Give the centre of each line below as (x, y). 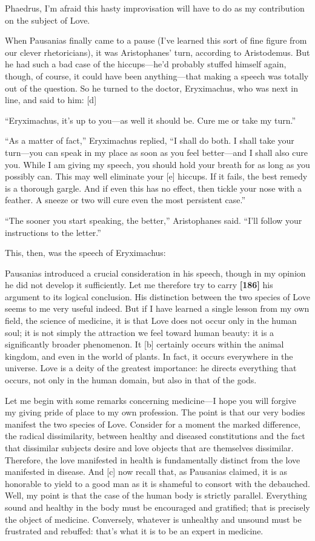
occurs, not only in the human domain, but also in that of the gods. (131, 380)
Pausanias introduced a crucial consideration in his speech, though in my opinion (155, 273)
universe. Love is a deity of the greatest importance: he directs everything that (151, 368)
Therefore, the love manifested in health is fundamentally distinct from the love (153, 459)
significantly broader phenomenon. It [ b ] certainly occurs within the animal (144, 344)
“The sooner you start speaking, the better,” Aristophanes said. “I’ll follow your (154, 220)
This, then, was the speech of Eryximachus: (85, 253)
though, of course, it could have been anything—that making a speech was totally (157, 76)
